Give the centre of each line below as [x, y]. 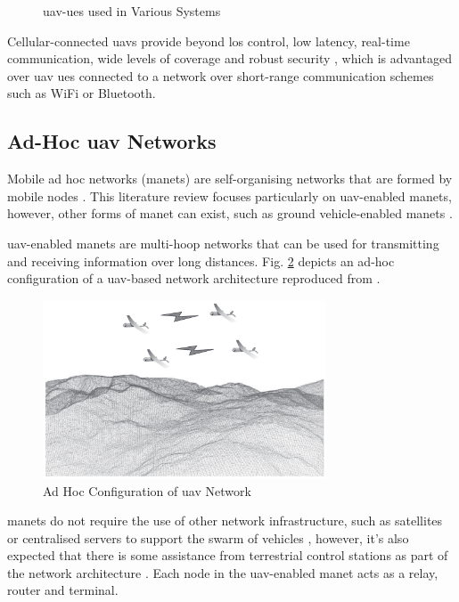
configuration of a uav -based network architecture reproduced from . [194, 278]
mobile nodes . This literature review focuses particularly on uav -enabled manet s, [229, 195]
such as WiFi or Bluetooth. [82, 93]
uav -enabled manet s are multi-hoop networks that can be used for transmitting [223, 243]
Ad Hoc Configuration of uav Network [147, 490]
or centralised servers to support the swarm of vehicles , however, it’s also [208, 537]
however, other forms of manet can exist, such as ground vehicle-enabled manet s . [230, 213]
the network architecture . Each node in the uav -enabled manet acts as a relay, [223, 572]
